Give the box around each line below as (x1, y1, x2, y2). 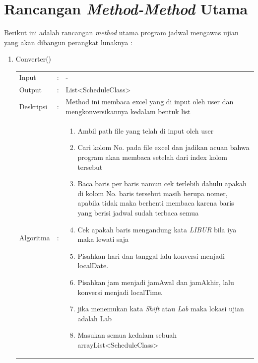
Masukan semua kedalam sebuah (77, 330, 177, 340)
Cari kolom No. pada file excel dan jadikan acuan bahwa (77, 142, 250, 152)
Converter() (15, 54, 52, 64)
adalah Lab (77, 313, 112, 323)
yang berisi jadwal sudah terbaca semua (77, 207, 199, 218)
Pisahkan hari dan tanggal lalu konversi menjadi (77, 250, 225, 261)
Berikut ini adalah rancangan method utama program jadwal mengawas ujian (4, 27, 239, 38)
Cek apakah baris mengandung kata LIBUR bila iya (77, 224, 237, 234)
